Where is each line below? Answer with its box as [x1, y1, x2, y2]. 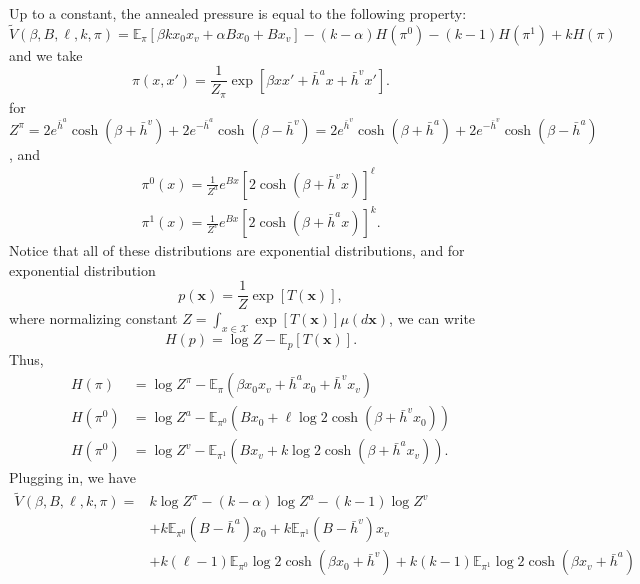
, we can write [389, 308, 476, 329]
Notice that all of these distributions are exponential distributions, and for [9, 240, 465, 261]
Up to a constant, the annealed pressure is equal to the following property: [9, 3, 467, 23]
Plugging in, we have [9, 467, 136, 488]
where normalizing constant [9, 308, 178, 329]
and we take [9, 44, 83, 65]
